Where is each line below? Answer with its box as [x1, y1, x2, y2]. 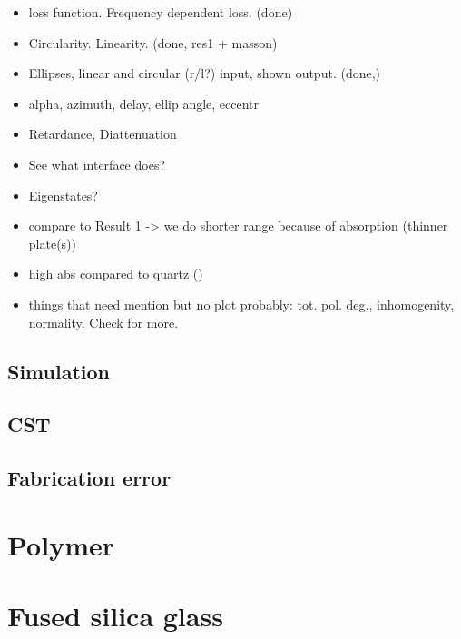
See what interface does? [28, 154, 166, 173]
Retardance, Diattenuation [28, 124, 177, 143]
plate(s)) [28, 233, 76, 252]
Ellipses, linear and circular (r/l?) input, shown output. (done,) [28, 64, 381, 83]
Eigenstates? [28, 185, 98, 204]
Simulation [7, 357, 111, 385]
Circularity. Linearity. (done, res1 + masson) [28, 33, 278, 52]
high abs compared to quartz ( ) [28, 264, 203, 283]
